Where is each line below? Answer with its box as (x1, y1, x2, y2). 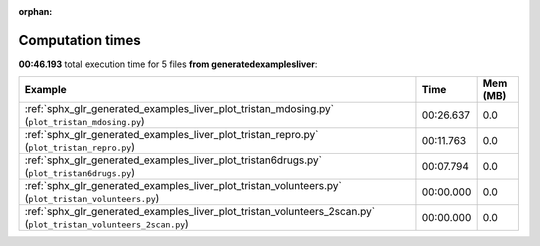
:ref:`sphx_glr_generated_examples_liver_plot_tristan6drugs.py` (24, 153, 322, 167)
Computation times (18, 31, 141, 49)
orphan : (18, 6, 53, 17)
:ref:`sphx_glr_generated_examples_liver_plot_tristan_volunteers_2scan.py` (24, 205, 375, 219)
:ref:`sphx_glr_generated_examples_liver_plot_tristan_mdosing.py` (24, 102, 335, 116)
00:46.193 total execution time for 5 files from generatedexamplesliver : (18, 58, 318, 70)
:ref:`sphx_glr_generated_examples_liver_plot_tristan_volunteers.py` (24, 179, 342, 193)
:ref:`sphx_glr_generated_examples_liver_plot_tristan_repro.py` (24, 128, 319, 142)
